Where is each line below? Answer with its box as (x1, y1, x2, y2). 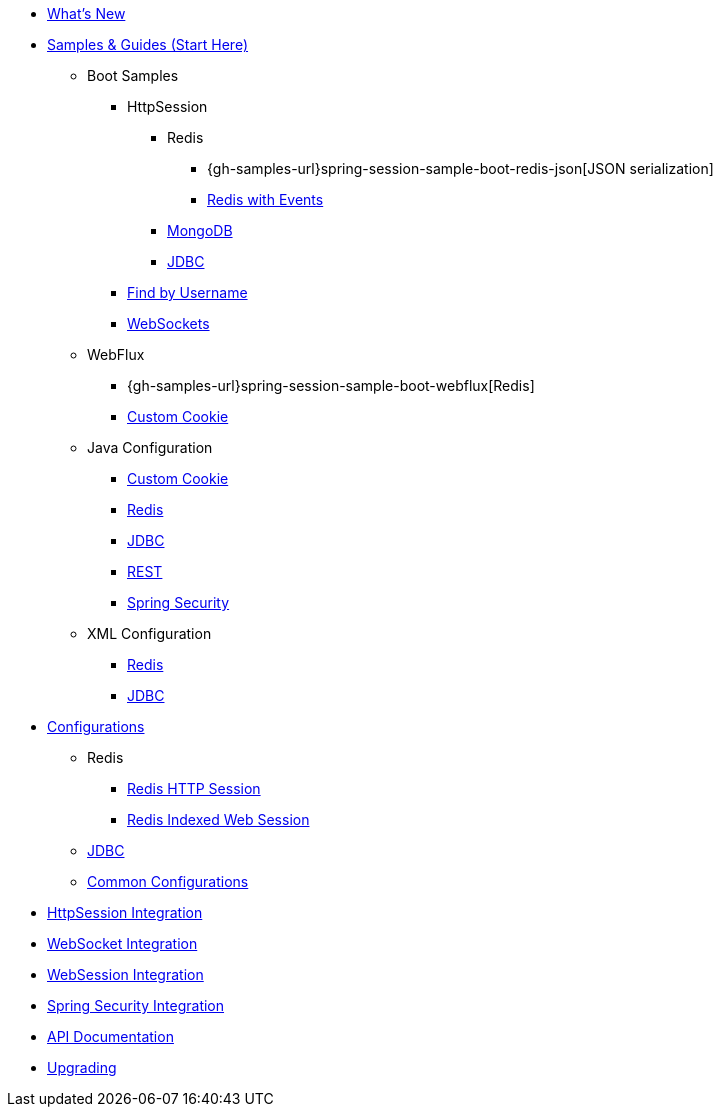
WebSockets (127, 315, 210, 332)
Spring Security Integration (47, 997, 225, 1014)
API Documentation (47, 1028, 174, 1045)
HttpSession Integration (47, 904, 203, 921)
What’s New (47, 5, 126, 22)
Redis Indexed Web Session (127, 811, 310, 828)
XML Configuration (87, 625, 212, 642)
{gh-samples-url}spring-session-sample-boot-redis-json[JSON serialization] (207, 160, 714, 177)
